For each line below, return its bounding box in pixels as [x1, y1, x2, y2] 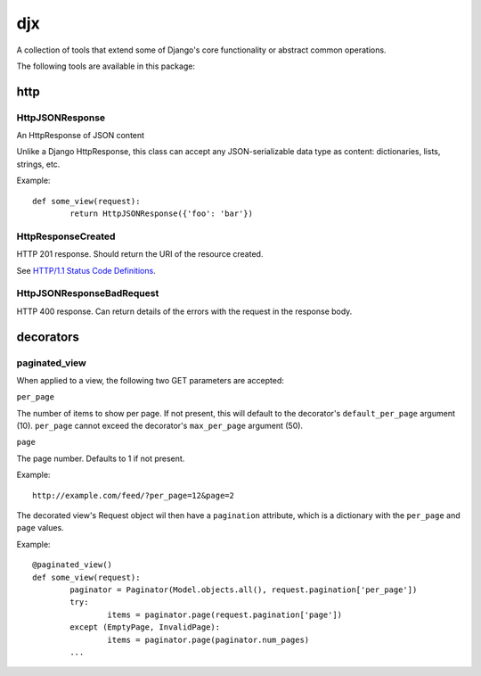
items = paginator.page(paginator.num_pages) [107, 634, 310, 645]
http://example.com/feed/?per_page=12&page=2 [32, 491, 235, 500]
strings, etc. [16, 159, 61, 169]
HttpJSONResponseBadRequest [16, 287, 159, 300]
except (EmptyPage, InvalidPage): [69, 622, 221, 632]
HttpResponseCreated [16, 230, 116, 243]
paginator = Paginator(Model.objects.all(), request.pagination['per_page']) [69, 584, 418, 595]
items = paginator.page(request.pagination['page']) [107, 609, 343, 620]
